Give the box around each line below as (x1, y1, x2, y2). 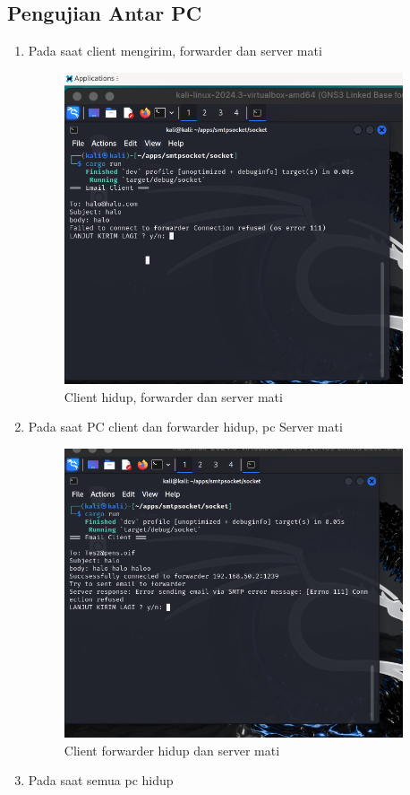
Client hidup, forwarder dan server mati (64, 387, 283, 406)
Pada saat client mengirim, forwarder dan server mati (28, 41, 322, 60)
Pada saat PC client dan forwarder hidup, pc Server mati (28, 417, 343, 436)
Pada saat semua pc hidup (28, 771, 174, 790)
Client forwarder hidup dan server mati (64, 740, 280, 759)
